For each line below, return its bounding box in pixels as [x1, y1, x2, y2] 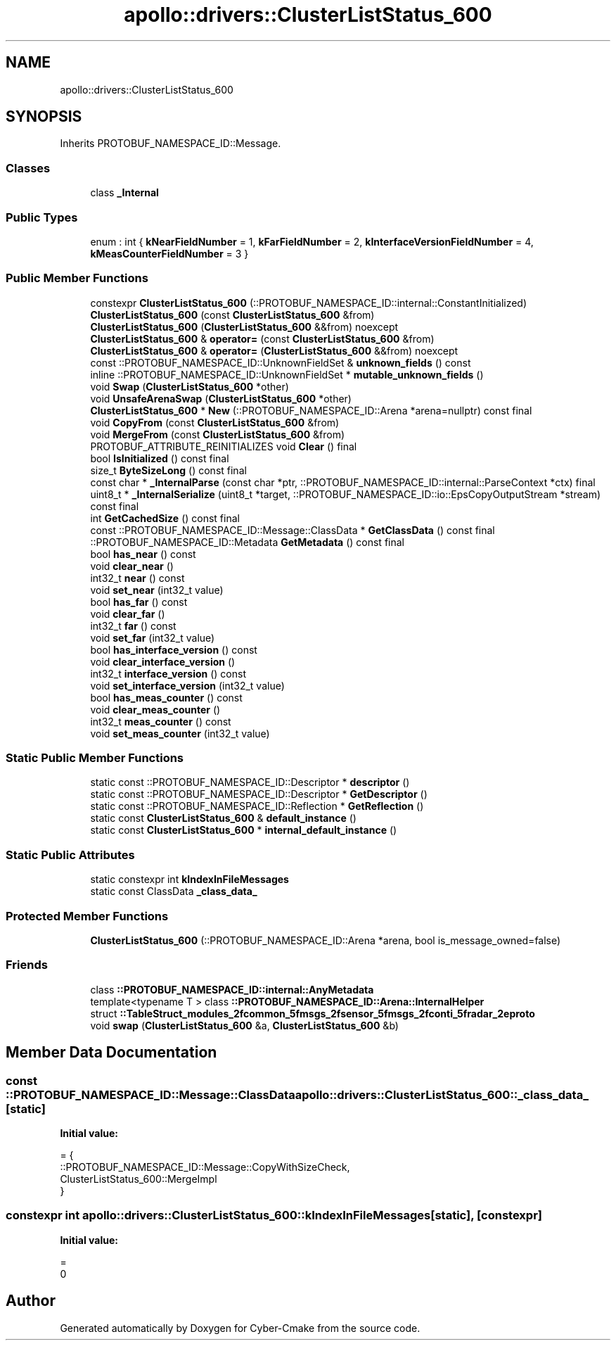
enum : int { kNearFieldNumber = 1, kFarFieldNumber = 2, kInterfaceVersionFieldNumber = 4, [90, 235, 534, 248]
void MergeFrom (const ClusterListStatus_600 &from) [90, 428, 345, 440]
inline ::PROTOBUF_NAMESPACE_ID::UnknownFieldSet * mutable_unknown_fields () [90, 368, 484, 381]
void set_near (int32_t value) [90, 583, 224, 596]
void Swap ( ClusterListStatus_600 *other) [90, 380, 289, 393]
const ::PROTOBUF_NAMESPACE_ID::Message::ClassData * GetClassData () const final [90, 523, 495, 536]
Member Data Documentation [6, 1043, 217, 1062]
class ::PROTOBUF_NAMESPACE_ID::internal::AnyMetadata [90, 983, 374, 996]
